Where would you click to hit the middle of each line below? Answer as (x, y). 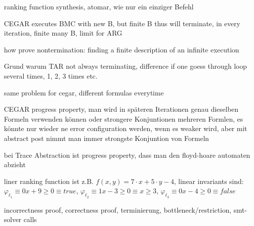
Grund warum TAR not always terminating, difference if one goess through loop (126, 66)
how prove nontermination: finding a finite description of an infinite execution (122, 49)
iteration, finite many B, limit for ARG (63, 33)
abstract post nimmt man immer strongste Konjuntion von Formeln (106, 138)
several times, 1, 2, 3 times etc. (51, 75)
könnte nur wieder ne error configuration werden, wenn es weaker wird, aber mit (126, 128)
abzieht (15, 164)
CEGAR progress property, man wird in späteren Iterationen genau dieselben (121, 109)
